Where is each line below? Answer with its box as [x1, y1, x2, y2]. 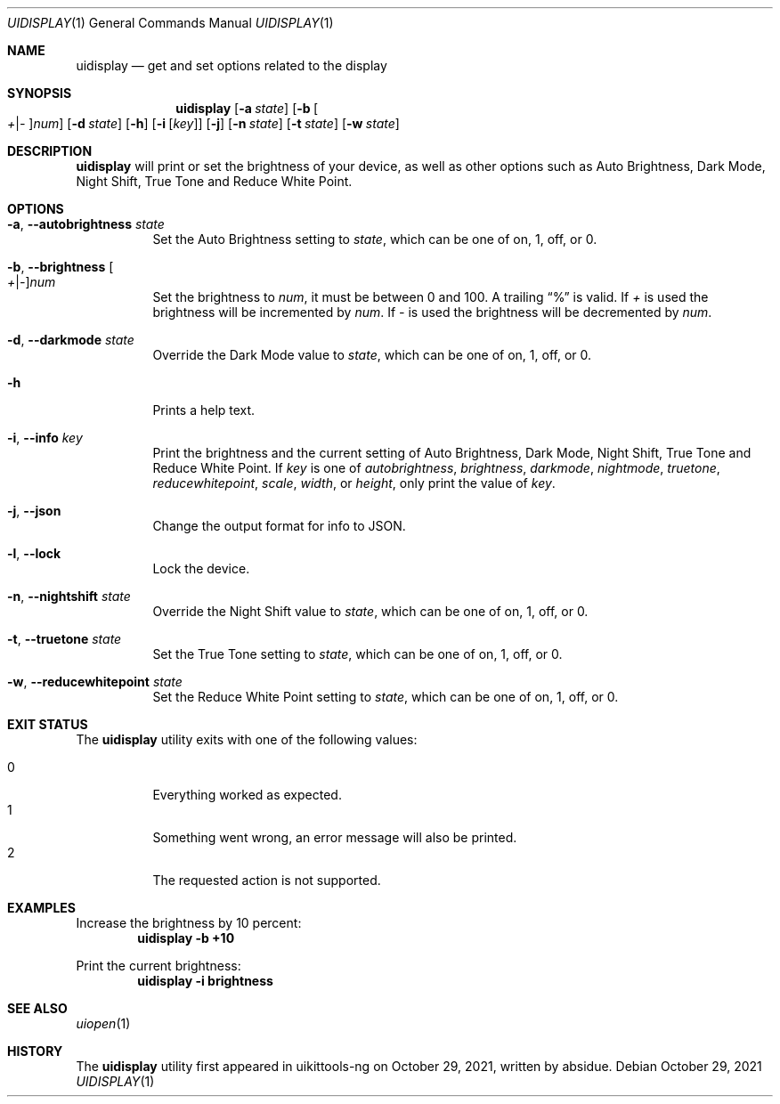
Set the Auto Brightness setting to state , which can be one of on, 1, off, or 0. [152, 231, 597, 247]
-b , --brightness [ [7, 259, 114, 274]
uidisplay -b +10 [137, 930, 235, 946]
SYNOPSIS [7, 85, 72, 101]
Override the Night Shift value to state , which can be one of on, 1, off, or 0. [152, 604, 589, 619]
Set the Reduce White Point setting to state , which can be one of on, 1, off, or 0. [152, 689, 619, 704]
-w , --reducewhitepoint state [7, 674, 183, 689]
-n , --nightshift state [7, 589, 131, 604]
